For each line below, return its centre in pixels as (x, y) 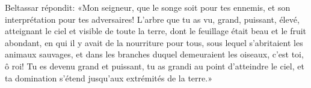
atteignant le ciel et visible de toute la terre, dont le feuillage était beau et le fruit (156, 31)
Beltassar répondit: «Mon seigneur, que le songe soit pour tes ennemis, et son (148, 7)
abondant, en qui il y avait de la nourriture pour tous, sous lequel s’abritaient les (154, 42)
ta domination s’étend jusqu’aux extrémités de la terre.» (109, 78)
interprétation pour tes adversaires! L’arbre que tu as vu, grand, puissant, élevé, (152, 19)
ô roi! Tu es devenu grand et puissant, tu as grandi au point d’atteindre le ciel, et (155, 66)
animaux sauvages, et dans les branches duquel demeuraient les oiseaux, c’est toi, (154, 54)
